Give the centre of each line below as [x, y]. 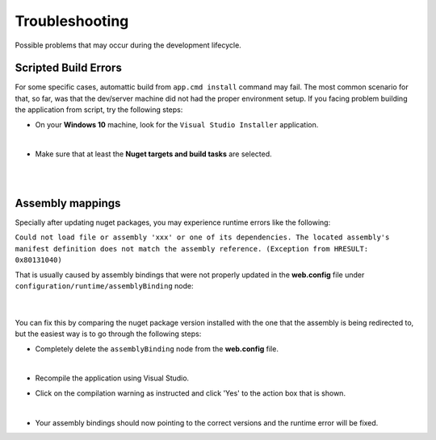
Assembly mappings [68, 203]
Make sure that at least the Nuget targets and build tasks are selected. [153, 154]
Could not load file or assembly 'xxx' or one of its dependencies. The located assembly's [202, 237]
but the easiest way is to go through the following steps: [108, 334]
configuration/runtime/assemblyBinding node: [104, 286]
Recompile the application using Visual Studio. [112, 378]
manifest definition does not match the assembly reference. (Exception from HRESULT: [192, 249]
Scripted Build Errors [69, 68]
